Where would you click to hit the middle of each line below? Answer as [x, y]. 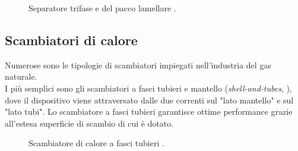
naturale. [21, 76]
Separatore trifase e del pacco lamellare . [102, 8]
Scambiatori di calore [71, 40]
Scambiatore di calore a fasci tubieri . [96, 143]
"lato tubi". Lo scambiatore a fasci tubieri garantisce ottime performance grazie [149, 111]
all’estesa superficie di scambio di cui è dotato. [89, 123]
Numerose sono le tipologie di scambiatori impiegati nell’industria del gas [138, 65]
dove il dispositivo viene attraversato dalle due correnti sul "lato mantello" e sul [149, 100]
